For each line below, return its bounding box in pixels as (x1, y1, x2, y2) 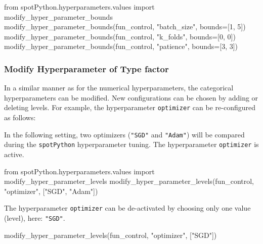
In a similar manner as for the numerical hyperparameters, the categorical (4, 82, 234, 93)
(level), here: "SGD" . (4, 212, 65, 223)
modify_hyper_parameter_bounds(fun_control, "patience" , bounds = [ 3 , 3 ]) (4, 41, 238, 52)
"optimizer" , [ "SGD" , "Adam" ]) (4, 185, 98, 196)
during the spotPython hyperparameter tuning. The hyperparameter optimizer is (4, 139, 259, 150)
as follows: (4, 112, 36, 123)
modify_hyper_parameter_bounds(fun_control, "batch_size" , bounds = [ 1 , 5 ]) (4, 21, 246, 32)
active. (4, 149, 24, 159)
